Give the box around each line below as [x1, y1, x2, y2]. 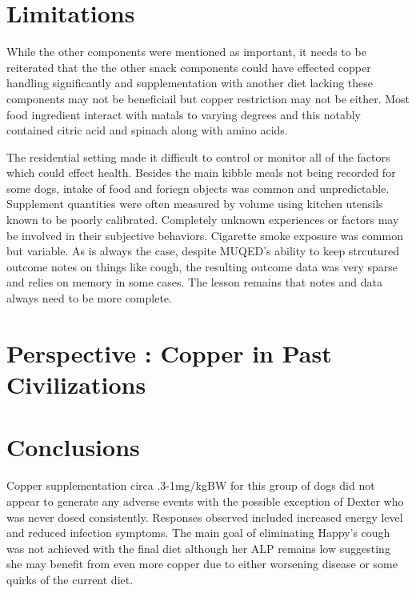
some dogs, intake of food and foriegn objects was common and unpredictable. [6, 179, 390, 196]
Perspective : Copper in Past [6, 336, 332, 369]
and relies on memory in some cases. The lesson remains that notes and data [6, 274, 383, 290]
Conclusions [6, 431, 140, 463]
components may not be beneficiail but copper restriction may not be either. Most [6, 90, 410, 106]
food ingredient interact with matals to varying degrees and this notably [6, 106, 361, 122]
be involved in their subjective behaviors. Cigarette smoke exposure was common [6, 226, 403, 243]
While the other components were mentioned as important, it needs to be [6, 43, 366, 60]
